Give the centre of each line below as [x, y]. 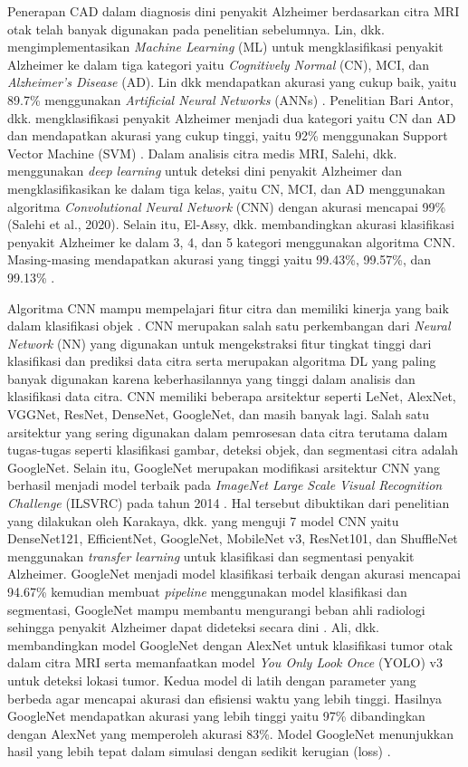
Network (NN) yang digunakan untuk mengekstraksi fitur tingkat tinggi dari [220, 343]
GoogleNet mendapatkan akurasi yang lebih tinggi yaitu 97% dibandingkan [216, 716]
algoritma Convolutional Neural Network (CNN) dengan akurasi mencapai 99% [227, 206]
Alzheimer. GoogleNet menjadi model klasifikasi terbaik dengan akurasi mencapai [234, 574]
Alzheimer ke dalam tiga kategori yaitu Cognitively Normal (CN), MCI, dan [219, 64]
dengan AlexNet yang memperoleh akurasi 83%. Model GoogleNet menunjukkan [230, 733]
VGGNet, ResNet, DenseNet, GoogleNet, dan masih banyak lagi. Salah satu [219, 414]
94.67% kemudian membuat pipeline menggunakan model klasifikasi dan [207, 591]
